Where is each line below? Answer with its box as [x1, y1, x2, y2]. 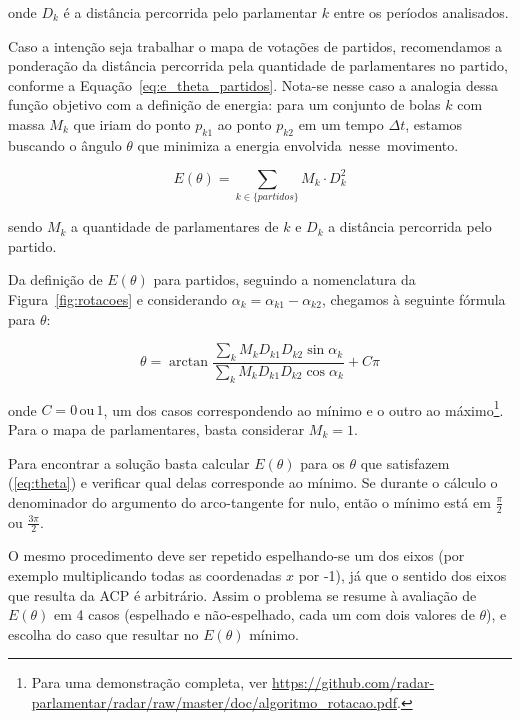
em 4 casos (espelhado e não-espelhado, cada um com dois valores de [54, 604, 475, 625]
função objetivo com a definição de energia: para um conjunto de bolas [8, 94, 441, 115]
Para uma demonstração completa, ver [31, 672, 268, 693]
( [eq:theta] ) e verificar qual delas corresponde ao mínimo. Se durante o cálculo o [8, 472, 498, 493]
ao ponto [217, 113, 272, 134]
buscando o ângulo [8, 134, 122, 155]
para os [300, 452, 345, 473]
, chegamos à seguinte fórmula [321, 288, 506, 309]
